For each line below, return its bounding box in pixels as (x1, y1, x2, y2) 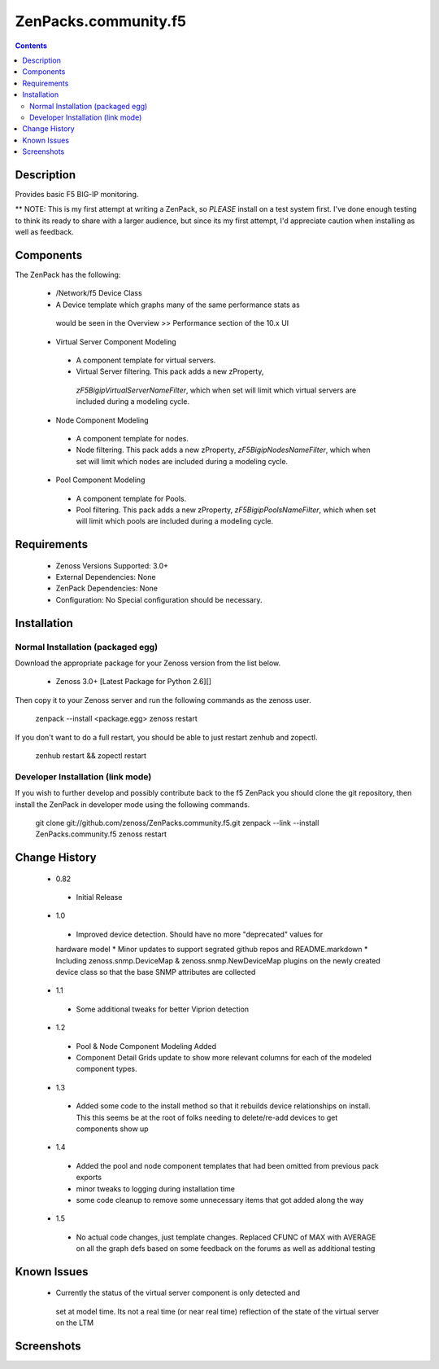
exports (76, 1173, 102, 1183)
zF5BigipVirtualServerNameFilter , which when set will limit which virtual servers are (76, 385, 357, 395)
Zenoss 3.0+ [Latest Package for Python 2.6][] (55, 677, 211, 687)
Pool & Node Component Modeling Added (76, 1041, 217, 1051)
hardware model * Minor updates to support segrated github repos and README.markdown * (55, 945, 368, 954)
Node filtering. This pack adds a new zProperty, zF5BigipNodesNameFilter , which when (76, 445, 371, 455)
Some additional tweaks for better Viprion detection (76, 1004, 250, 1014)
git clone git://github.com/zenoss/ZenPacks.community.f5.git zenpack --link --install (35, 818, 319, 827)
